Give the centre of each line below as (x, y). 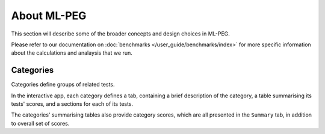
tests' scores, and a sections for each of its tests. (72, 104)
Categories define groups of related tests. (63, 85)
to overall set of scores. (40, 123)
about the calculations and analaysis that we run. (72, 53)
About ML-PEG (49, 16)
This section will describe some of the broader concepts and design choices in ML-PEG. (120, 34)
